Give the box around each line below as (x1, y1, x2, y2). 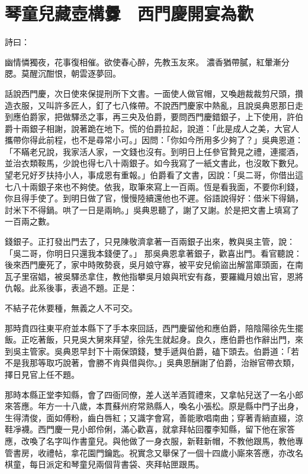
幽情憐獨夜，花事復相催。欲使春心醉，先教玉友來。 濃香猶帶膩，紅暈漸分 (5, 55, 290, 68)
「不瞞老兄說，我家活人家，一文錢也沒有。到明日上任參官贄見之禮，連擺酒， (5, 145, 303, 157)
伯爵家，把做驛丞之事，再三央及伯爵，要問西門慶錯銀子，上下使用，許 (21, 110, 295, 123)
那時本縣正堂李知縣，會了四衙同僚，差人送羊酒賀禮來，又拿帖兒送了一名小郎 (5, 388, 303, 400)
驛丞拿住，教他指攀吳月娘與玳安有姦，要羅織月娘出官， (70, 270, 287, 282)
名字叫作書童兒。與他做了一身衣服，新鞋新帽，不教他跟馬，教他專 (46, 434, 303, 447)
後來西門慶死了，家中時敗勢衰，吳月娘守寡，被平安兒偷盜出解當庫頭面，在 (5, 258, 295, 271)
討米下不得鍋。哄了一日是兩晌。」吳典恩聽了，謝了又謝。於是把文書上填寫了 (5, 203, 299, 216)
